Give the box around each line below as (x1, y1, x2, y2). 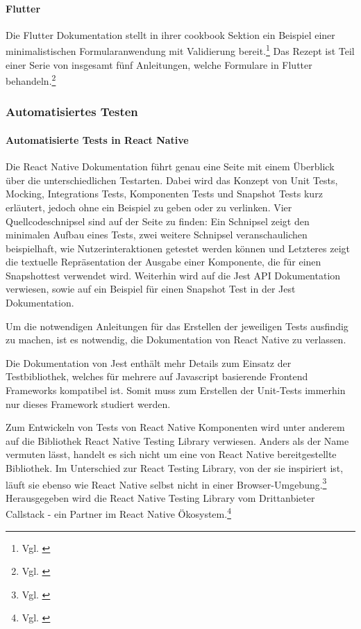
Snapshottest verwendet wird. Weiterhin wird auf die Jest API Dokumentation (6, 268, 341, 282)
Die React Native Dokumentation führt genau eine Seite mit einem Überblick (6, 159, 335, 174)
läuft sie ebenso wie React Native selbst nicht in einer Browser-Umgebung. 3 (6, 475, 327, 491)
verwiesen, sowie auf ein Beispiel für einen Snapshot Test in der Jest (6, 281, 296, 296)
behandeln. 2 (6, 72, 56, 88)
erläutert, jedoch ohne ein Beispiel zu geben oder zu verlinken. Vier (6, 199, 292, 214)
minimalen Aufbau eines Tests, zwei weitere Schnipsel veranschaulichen (6, 227, 308, 242)
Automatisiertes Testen (6, 103, 138, 120)
